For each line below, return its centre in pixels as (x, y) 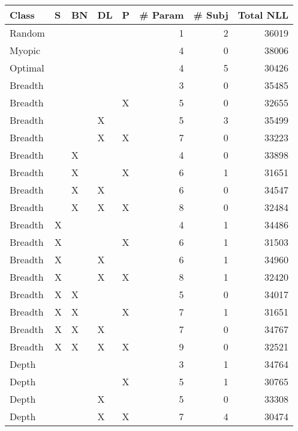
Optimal (27, 68)
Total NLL (263, 15)
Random (27, 33)
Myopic (25, 50)
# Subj (211, 15)
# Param (162, 15)
